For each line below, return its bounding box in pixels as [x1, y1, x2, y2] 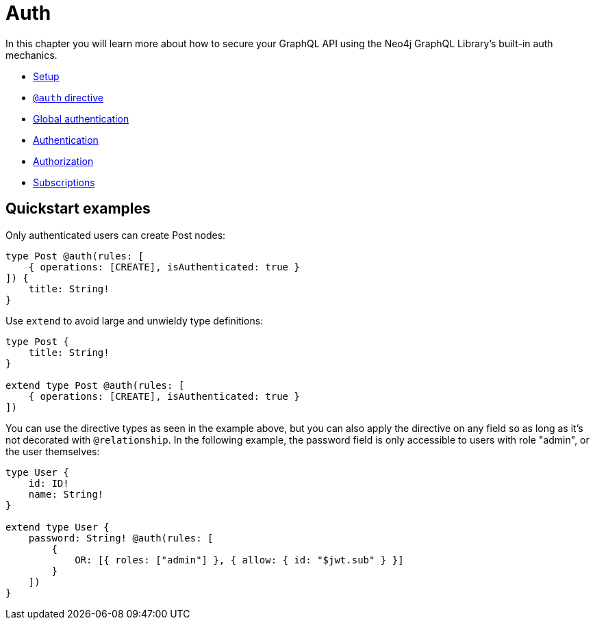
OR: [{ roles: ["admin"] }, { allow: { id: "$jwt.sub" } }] [75, 554, 404, 565]
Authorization [33, 155, 94, 167]
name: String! [28, 488, 104, 500]
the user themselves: [5, 445, 100, 457]
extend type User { [5, 521, 110, 533]
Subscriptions [33, 176, 95, 188]
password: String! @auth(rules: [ [28, 532, 214, 544]
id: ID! [28, 477, 69, 489]
